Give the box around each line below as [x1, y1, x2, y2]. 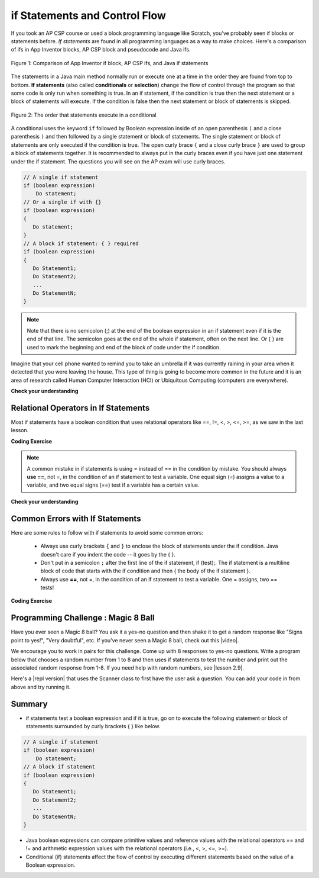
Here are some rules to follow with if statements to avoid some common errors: [11, 529, 204, 536]
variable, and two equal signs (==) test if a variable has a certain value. [27, 481, 200, 488]
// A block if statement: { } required [23, 240, 139, 247]
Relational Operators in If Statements [11, 403, 150, 413]
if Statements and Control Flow [11, 9, 167, 22]
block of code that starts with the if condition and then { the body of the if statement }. [40, 567, 251, 574]
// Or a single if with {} [23, 198, 102, 205]
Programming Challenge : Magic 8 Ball [11, 613, 155, 623]
